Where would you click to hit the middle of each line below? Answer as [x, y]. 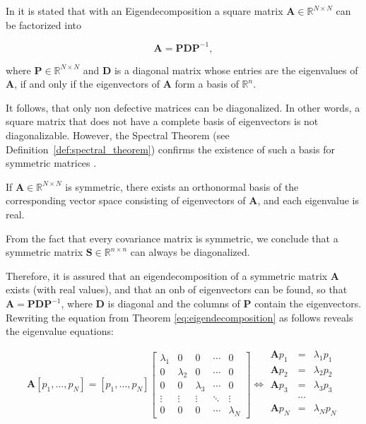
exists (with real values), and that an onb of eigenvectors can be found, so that [177, 289]
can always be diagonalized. [190, 252]
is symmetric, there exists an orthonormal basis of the [182, 186]
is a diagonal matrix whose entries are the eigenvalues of [236, 70]
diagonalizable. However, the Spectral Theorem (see [118, 135]
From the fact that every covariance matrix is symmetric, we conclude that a [172, 238]
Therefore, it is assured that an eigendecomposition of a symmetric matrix [167, 275]
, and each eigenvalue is [308, 200]
